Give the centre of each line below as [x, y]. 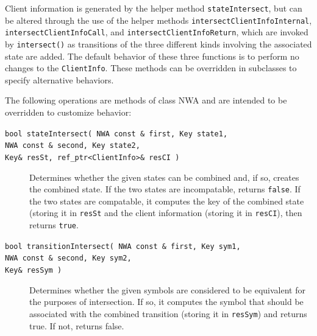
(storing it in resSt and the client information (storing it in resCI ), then [166, 213]
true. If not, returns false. [77, 325]
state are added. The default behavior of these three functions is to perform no [152, 56]
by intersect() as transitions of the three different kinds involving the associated [158, 44]
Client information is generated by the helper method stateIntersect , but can [154, 8]
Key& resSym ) [34, 271]
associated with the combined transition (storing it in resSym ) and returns [168, 313]
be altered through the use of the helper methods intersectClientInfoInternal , [158, 20]
